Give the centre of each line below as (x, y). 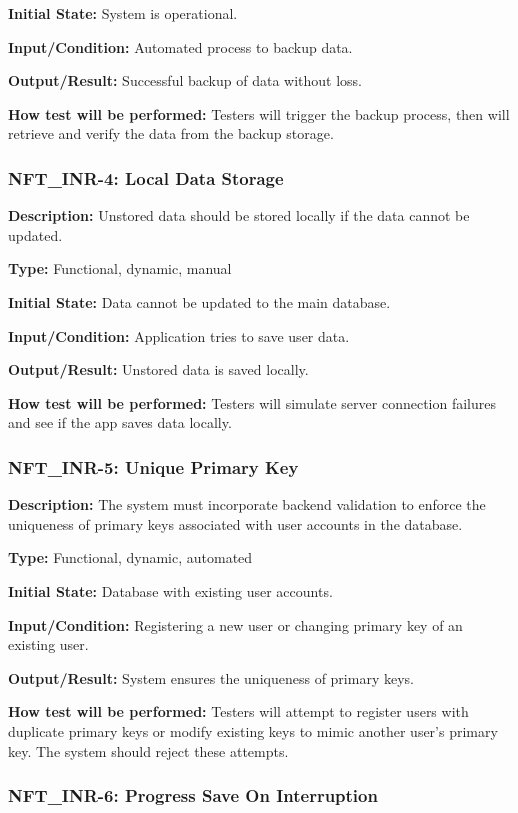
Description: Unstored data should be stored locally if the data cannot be (239, 215)
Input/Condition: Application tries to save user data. (179, 335)
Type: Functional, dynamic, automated (130, 557)
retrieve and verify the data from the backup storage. (171, 133)
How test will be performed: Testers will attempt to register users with (238, 711)
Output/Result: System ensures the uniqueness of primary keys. (211, 677)
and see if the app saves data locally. (120, 422)
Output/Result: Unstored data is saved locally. (158, 369)
